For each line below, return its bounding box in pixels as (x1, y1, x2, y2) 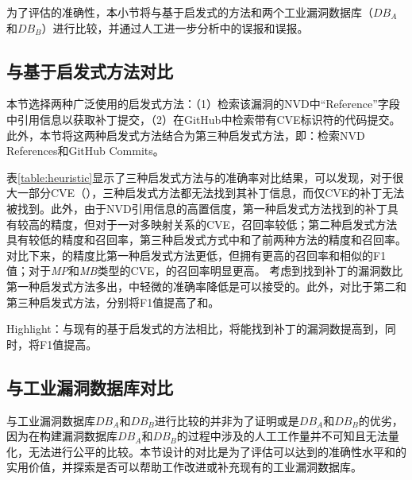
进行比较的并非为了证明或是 (154, 412, 299, 428)
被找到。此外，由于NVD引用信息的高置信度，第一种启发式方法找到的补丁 (6, 199, 387, 216)
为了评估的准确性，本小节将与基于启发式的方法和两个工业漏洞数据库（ (6, 4, 373, 20)
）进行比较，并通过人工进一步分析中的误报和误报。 (41, 19, 309, 36)
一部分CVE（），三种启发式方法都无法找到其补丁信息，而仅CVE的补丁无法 (17, 184, 405, 201)
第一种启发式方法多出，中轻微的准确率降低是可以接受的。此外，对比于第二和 (6, 277, 406, 294)
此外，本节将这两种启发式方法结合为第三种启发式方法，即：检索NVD (6, 126, 365, 143)
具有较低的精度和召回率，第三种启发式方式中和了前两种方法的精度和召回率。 (6, 231, 406, 248)
